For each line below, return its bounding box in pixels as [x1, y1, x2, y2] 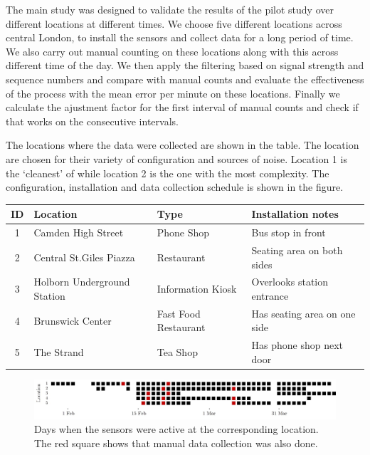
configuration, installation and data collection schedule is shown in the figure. [6, 179, 344, 194]
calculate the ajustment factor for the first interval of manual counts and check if [6, 100, 359, 115]
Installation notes [251, 206, 339, 221]
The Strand [33, 345, 84, 360]
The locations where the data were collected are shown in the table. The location [6, 137, 359, 152]
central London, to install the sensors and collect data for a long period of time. [6, 30, 354, 45]
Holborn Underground [33, 274, 130, 289]
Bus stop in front [251, 225, 326, 240]
